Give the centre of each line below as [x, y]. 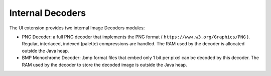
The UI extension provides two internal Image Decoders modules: [77, 28]
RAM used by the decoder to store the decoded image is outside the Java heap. [104, 65]
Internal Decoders [48, 13]
